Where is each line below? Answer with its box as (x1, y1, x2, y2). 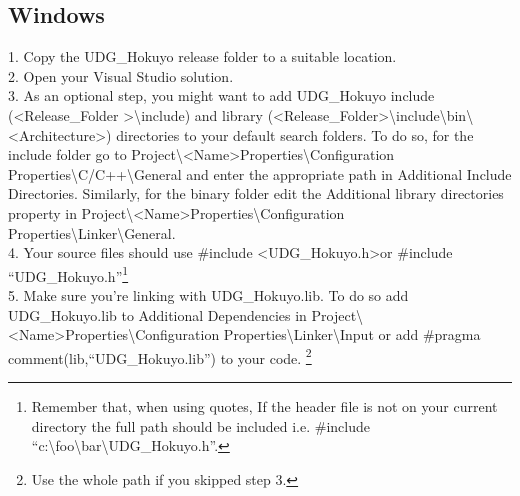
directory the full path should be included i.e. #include (31, 415, 370, 436)
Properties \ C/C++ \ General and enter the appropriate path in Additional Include (8, 163, 512, 184)
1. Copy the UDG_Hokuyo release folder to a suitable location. (8, 46, 397, 67)
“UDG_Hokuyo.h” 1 (8, 262, 129, 286)
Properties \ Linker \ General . (8, 222, 176, 243)
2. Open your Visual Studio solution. (8, 65, 234, 86)
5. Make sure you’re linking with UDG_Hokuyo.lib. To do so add (8, 284, 409, 305)
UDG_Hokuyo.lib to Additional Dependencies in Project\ (8, 304, 364, 325)
